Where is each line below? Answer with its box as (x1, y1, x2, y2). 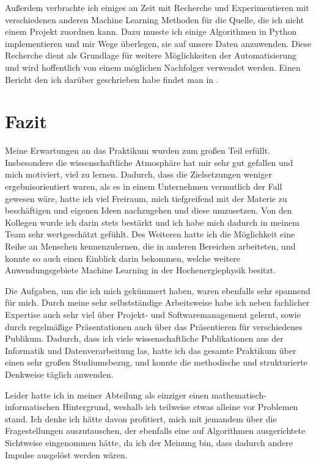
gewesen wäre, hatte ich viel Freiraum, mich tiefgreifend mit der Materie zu (5, 192, 287, 204)
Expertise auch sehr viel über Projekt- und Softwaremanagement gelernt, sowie (5, 308, 301, 320)
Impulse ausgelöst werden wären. (5, 448, 128, 461)
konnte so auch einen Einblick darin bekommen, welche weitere (5, 251, 240, 264)
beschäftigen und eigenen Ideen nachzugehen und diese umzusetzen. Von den (5, 204, 292, 217)
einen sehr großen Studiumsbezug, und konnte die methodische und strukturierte (5, 356, 307, 369)
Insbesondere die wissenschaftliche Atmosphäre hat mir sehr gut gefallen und (5, 156, 293, 168)
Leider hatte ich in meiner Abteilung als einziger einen (5, 388, 209, 401)
